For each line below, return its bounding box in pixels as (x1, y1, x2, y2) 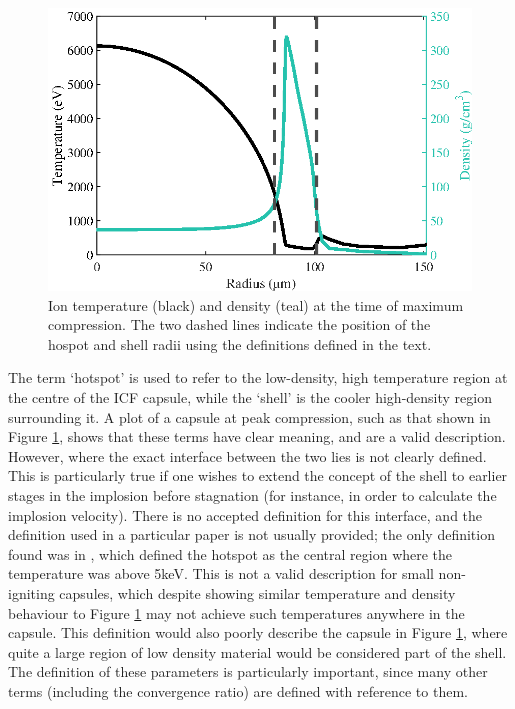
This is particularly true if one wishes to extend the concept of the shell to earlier (8, 465, 508, 486)
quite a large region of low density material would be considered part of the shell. (8, 641, 507, 662)
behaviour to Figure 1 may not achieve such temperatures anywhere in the (8, 602, 465, 623)
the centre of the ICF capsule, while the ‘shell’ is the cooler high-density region (8, 386, 492, 407)
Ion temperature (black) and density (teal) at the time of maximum (48, 294, 464, 315)
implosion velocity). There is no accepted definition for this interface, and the (8, 504, 483, 525)
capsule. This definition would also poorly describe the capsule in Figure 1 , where (8, 622, 508, 643)
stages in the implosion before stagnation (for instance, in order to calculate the (8, 484, 497, 505)
